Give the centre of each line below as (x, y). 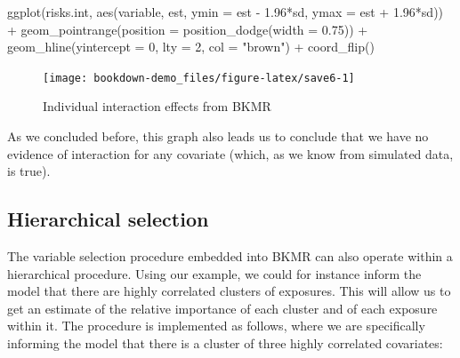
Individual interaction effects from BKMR (157, 106)
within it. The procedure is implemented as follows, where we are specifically (216, 326)
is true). (29, 171)
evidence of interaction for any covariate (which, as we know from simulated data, (230, 153)
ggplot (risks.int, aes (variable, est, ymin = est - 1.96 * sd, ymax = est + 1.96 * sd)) (226, 12)
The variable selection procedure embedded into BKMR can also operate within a (230, 256)
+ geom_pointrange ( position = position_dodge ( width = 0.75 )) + (188, 29)
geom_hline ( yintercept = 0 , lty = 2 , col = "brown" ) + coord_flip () (191, 47)
